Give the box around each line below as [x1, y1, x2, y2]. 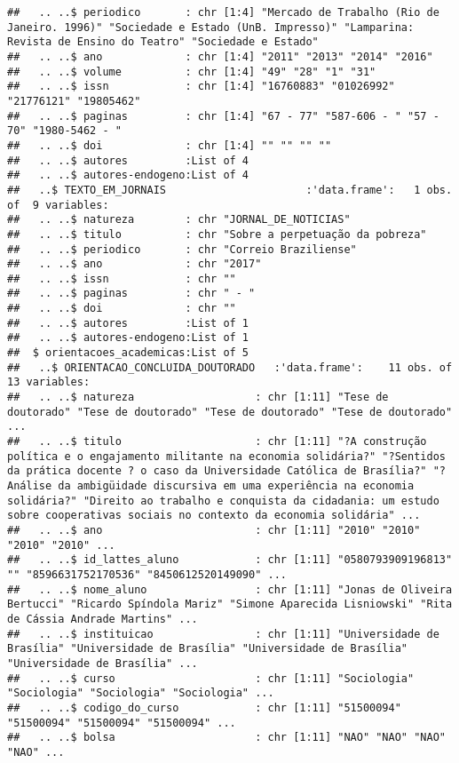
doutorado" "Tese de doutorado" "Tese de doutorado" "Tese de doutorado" [7, 405, 453, 418]
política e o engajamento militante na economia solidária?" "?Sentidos [7, 449, 446, 463]
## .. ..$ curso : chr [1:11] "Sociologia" [7, 672, 415, 685]
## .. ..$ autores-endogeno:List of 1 [7, 331, 249, 345]
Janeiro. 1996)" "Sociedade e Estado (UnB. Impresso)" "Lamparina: [7, 20, 415, 34]
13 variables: [7, 376, 91, 389]
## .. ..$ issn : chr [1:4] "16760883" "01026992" [7, 80, 395, 93]
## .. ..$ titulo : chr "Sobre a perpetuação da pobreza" [7, 227, 427, 241]
